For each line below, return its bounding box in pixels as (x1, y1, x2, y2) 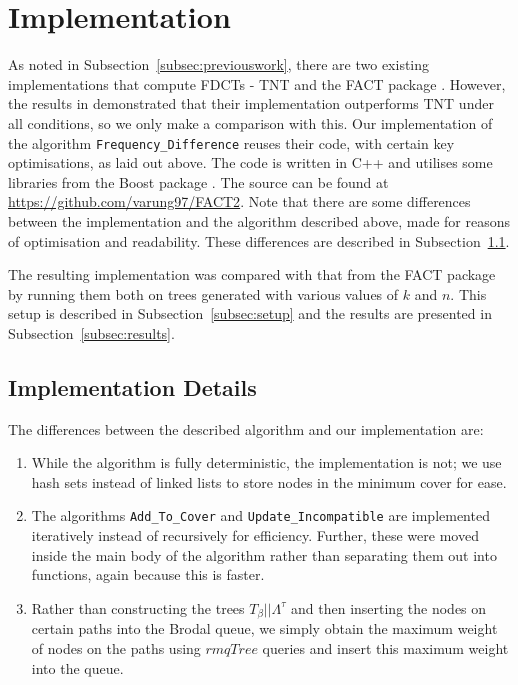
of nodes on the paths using (31, 637, 201, 658)
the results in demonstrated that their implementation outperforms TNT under (8, 93, 494, 114)
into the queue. (31, 657, 124, 678)
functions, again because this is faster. (31, 564, 265, 585)
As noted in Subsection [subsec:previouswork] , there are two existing (8, 54, 430, 75)
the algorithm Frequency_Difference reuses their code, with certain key (8, 132, 455, 153)
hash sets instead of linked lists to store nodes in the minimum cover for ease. (31, 471, 507, 492)
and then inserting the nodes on (291, 597, 487, 618)
